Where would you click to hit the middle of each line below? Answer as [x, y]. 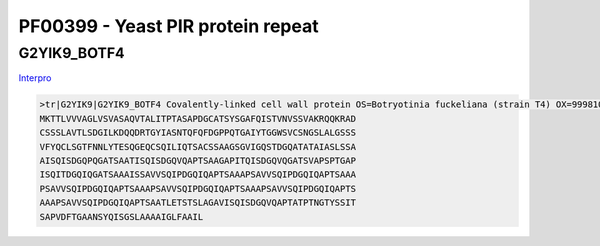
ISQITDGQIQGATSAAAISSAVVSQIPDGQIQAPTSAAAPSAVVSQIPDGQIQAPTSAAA [198, 174]
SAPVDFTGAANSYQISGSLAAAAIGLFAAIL [121, 216]
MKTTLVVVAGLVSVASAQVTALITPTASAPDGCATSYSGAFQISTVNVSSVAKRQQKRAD [198, 118]
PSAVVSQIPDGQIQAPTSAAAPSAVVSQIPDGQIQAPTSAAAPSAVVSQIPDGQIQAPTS [198, 188]
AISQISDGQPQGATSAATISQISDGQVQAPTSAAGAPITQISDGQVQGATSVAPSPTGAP [198, 160]
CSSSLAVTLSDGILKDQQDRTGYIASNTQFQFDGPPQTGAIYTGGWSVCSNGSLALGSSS [198, 133]
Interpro [35, 78]
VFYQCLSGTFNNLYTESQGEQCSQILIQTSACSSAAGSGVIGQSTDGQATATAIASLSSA [198, 146]
